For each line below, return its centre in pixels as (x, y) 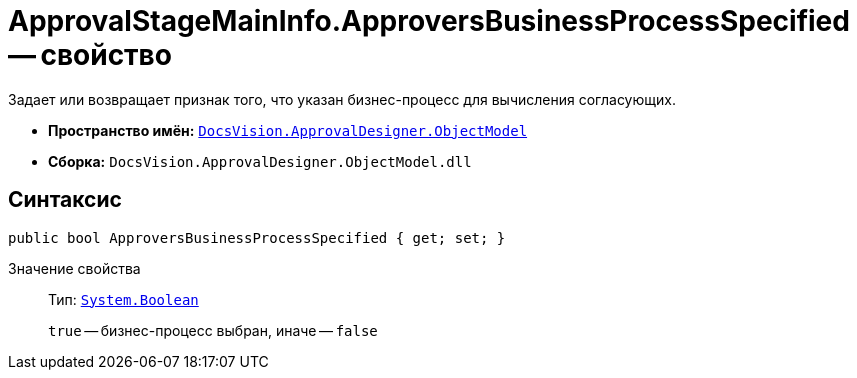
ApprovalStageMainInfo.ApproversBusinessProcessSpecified (429, 21)
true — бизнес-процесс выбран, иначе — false (213, 330)
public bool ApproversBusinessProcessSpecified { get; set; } (257, 237)
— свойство (90, 55)
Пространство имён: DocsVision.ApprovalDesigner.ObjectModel (288, 130)
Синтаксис (65, 200)
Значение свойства (74, 268)
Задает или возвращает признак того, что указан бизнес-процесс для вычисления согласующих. (342, 99)
